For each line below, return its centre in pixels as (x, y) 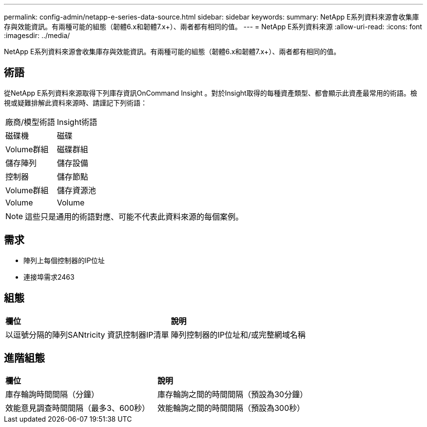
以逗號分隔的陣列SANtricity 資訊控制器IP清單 (87, 335)
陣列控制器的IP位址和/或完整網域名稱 (238, 335)
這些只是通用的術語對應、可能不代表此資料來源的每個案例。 (134, 216)
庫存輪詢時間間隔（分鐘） (52, 395)
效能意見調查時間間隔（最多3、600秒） (78, 408)
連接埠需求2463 (49, 277)
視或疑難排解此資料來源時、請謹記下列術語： (76, 102)
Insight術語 (77, 122)
